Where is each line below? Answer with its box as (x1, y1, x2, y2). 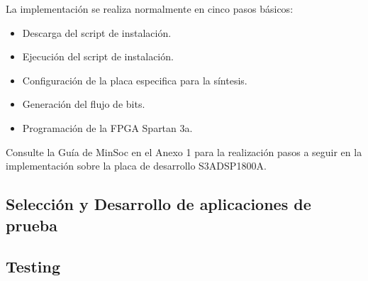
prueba (6, 214, 58, 236)
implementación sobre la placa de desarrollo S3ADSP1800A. (6, 158, 267, 173)
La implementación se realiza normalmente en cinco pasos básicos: (6, 1, 294, 16)
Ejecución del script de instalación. (22, 49, 174, 64)
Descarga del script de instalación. (22, 25, 172, 40)
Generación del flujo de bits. (22, 97, 145, 111)
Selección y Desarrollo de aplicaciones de (6, 193, 311, 215)
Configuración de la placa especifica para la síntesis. (22, 72, 247, 87)
